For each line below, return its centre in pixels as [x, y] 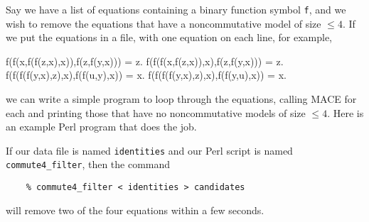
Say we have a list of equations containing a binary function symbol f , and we [176, 9]
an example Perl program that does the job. [101, 127]
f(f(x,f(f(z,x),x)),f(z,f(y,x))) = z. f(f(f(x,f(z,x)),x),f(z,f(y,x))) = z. [145, 61]
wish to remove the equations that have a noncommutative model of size [164, 23]
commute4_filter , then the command [88, 164]
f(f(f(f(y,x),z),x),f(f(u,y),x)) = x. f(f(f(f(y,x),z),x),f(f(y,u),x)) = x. [146, 75]
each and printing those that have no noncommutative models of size [156, 112]
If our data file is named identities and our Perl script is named [149, 150]
